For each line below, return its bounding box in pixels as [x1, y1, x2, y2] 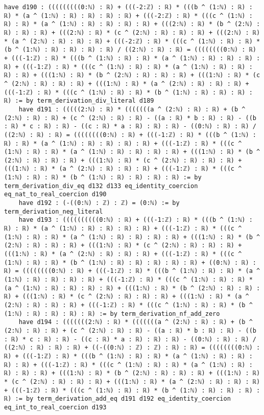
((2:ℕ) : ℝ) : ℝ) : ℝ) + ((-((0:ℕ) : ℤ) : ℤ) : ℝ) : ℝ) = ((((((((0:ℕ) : [4, 344, 260, 352]
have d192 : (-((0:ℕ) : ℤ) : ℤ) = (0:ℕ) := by [18, 199, 180, 207]
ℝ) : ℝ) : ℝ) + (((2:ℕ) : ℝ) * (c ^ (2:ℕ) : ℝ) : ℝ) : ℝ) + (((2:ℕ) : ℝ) [4, 29, 260, 36]
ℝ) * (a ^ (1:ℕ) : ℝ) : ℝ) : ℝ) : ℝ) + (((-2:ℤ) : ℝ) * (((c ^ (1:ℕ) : [4, 12, 253, 19]
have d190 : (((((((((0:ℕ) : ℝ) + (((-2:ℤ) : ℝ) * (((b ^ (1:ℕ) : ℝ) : [4, 4, 253, 11]
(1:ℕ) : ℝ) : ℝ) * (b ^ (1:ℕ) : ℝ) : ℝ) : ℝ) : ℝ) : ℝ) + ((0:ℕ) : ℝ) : [4, 259, 256, 266]
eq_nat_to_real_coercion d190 [4, 191, 107, 198]
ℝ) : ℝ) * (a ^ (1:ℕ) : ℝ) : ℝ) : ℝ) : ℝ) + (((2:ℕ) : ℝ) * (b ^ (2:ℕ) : [4, 20, 260, 28]
